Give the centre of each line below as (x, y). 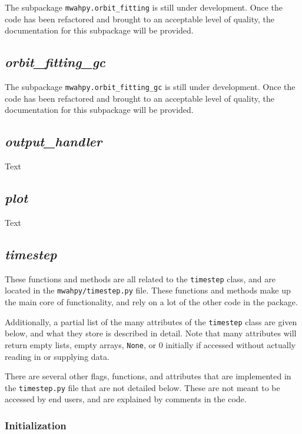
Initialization (36, 425)
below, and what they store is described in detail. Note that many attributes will (151, 333)
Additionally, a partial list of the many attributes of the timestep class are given (151, 321)
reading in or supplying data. (57, 356)
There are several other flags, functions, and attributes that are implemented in (148, 376)
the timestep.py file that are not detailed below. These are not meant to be (142, 387)
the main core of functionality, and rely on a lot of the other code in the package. (151, 302)
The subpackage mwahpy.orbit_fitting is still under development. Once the (144, 7)
